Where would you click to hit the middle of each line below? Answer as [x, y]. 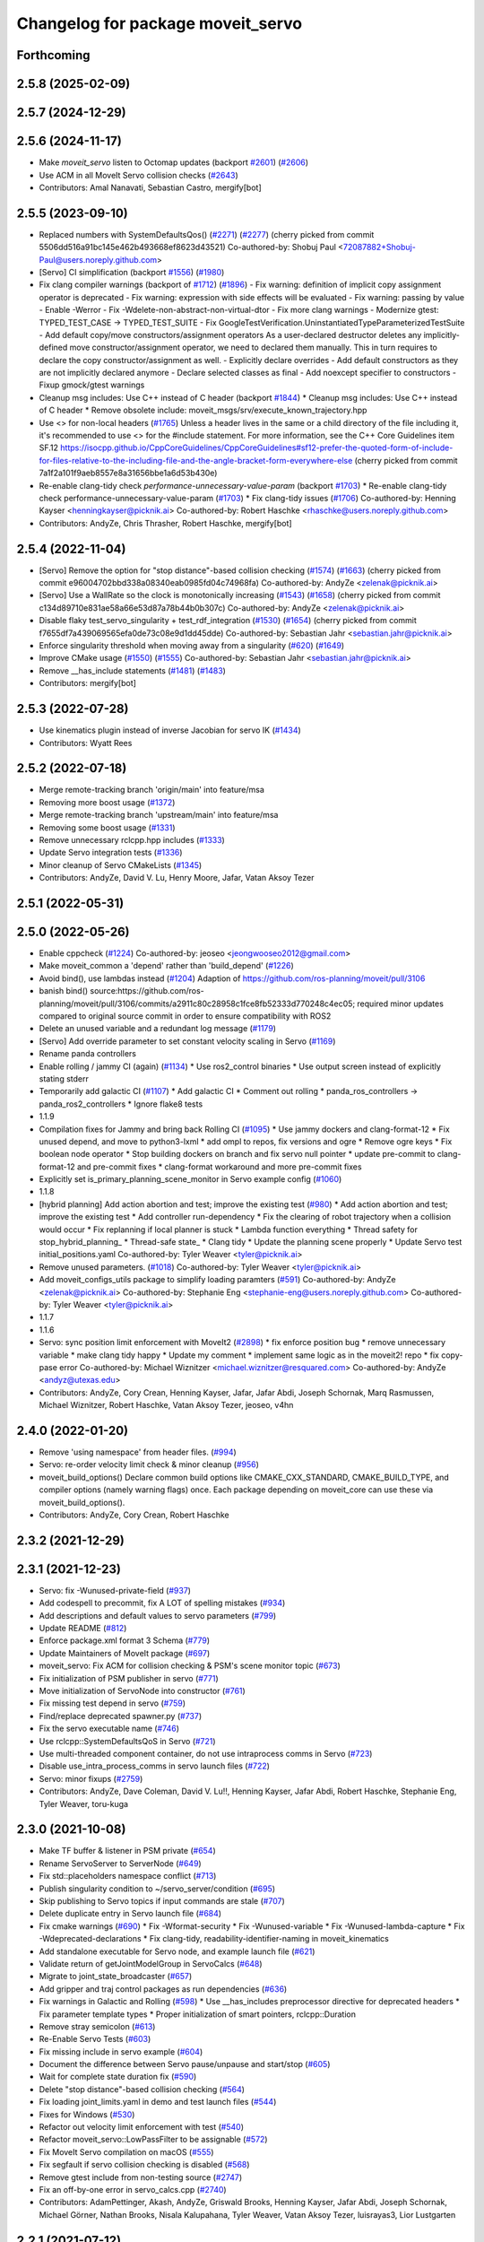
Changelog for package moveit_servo [160, 23]
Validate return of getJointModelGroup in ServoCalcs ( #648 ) [151, 1963]
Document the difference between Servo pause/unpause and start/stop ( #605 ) [185, 2064]
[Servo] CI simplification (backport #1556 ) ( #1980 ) [132, 272]
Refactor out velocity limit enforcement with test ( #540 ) [142, 2127]
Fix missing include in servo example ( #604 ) [121, 2051]
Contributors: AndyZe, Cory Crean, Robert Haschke [134, 1515]
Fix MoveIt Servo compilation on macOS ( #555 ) [126, 2151]
